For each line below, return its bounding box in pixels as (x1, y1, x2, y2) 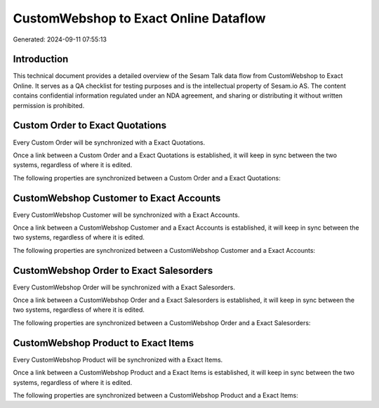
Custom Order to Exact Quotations (13, 119, 167, 131)
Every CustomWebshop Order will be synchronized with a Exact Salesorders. (13, 283, 235, 291)
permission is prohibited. (13, 101, 85, 110)
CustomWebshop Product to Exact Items (13, 337, 194, 349)
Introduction (13, 53, 69, 65)
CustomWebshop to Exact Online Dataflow (13, 11, 266, 26)
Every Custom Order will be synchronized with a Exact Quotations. (13, 138, 206, 147)
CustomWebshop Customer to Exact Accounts (13, 192, 221, 204)
